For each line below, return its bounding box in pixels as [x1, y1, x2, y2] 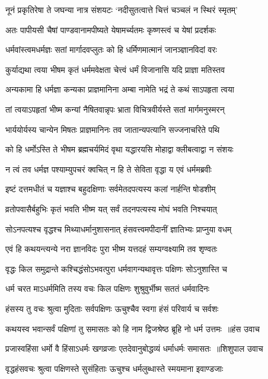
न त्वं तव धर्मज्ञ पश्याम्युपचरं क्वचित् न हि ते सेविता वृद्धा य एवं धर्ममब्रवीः [5, 163, 212, 175]
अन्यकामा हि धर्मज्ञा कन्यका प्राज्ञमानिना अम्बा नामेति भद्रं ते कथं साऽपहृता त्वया [5, 83, 234, 95]
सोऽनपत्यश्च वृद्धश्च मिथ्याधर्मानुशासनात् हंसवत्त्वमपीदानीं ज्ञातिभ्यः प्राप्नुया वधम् [5, 222, 232, 235]
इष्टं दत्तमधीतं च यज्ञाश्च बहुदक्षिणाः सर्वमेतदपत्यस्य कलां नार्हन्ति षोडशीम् [5, 183, 216, 195]
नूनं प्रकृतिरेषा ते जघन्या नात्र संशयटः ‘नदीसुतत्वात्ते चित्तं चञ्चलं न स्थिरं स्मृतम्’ [5, 4, 238, 15]
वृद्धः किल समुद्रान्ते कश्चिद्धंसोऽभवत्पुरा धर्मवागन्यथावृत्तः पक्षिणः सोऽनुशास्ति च [5, 262, 228, 275]
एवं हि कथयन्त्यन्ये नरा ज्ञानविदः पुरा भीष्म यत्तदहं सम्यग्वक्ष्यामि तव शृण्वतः [5, 243, 218, 255]
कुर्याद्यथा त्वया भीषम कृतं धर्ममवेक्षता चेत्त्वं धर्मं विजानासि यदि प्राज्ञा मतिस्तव [5, 63, 225, 75]
